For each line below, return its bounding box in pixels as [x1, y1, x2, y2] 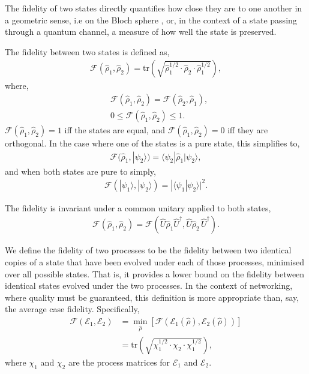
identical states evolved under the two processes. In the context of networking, [5, 279, 293, 292]
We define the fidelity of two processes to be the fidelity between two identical [5, 244, 292, 256]
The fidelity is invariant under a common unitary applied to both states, [5, 201, 271, 214]
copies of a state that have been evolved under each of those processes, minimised [5, 256, 305, 268]
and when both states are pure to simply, [5, 164, 156, 177]
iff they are [227, 124, 268, 136]
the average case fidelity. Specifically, [5, 303, 140, 315]
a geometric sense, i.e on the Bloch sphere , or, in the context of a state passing [5, 13, 297, 26]
